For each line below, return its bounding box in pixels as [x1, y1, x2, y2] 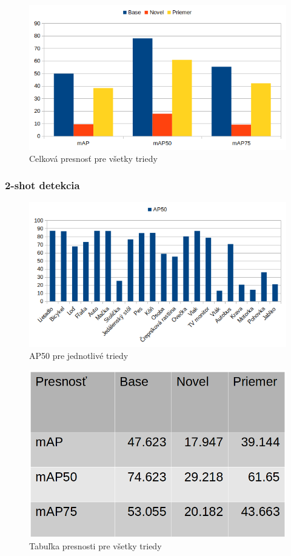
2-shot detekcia [5, 178, 80, 193]
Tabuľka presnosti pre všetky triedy [29, 539, 162, 552]
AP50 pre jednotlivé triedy [29, 349, 129, 361]
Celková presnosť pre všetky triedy [29, 152, 158, 164]
